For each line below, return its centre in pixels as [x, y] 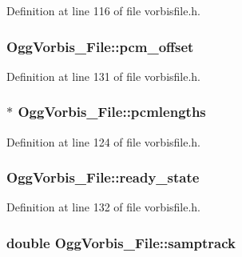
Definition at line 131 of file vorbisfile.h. [104, 76]
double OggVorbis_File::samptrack [121, 242]
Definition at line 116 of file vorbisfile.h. [104, 10]
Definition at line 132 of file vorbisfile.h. [104, 207]
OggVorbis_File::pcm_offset [100, 46]
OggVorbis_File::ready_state [103, 177]
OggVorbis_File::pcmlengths [112, 112]
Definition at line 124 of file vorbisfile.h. [104, 141]
